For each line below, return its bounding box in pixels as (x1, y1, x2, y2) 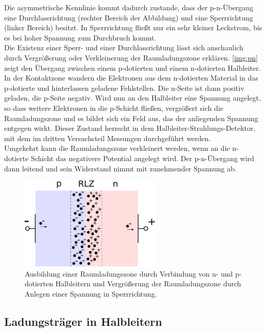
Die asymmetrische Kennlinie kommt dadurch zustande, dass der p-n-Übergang (4, 2, 253, 12)
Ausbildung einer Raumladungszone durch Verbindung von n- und (25, 268, 233, 279)
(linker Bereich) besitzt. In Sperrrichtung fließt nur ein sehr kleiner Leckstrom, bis (4, 22, 262, 33)
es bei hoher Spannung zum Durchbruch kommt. (4, 32, 157, 43)
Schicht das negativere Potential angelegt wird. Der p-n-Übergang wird (31, 152, 254, 163)
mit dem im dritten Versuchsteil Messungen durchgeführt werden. (4, 132, 211, 143)
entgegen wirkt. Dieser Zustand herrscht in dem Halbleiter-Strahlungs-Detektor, (4, 123, 256, 133)
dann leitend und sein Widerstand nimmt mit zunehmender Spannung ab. (4, 163, 237, 173)
